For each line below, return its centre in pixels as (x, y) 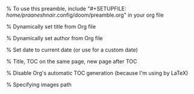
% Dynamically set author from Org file (55, 38)
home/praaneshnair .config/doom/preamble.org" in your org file (85, 15)
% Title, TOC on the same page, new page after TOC (72, 61)
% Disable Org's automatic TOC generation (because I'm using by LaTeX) (97, 73)
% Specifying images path (39, 84)
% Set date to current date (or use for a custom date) (72, 50)
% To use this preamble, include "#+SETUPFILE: (66, 9)
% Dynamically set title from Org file (51, 27)
